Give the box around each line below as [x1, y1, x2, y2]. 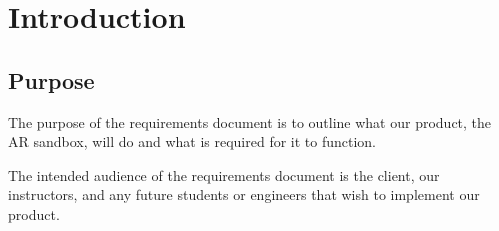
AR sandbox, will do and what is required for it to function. [8, 131, 377, 152]
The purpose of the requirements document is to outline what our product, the [8, 111, 492, 132]
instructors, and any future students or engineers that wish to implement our [8, 184, 480, 205]
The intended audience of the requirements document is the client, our [8, 164, 440, 185]
